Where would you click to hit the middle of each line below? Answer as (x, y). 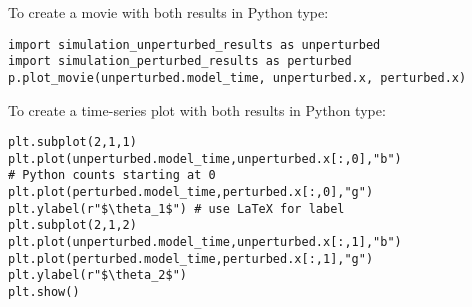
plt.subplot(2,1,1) (72, 142)
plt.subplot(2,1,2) (72, 225)
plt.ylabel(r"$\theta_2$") (97, 275)
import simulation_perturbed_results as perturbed (180, 61)
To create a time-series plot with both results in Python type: (197, 109)
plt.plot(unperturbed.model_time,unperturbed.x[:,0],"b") (205, 158)
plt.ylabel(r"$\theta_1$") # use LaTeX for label (176, 208)
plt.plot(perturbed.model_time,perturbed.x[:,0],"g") (191, 192)
